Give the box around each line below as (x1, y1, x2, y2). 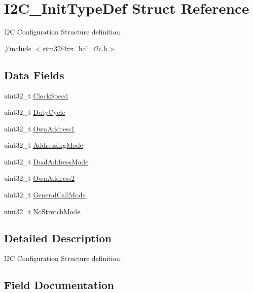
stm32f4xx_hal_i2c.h (42, 43, 108, 53)
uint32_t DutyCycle (4, 107, 65, 117)
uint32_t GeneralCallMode (4, 190, 86, 200)
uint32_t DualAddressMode (4, 156, 89, 166)
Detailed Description (4, 230, 112, 245)
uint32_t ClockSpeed (4, 90, 68, 100)
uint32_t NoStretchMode (4, 206, 80, 216)
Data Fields (4, 67, 65, 82)
